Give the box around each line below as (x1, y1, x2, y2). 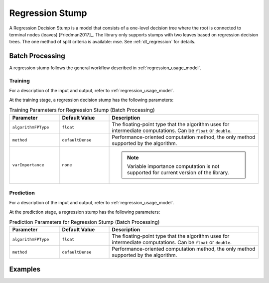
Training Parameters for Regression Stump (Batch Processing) (9, 107, 155, 114)
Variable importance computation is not (127, 162, 220, 169)
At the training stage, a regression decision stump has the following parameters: (9, 97, 174, 103)
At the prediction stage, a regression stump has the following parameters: (9, 209, 160, 215)
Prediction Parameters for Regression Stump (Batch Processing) (9, 219, 160, 226)
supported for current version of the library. (127, 169, 229, 176)
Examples (9, 265, 41, 274)
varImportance (12, 162, 44, 168)
